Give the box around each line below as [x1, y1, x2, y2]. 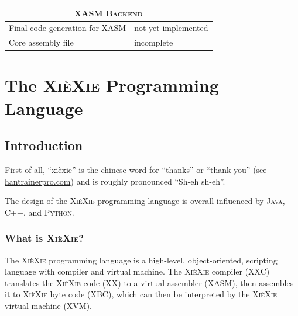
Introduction [5, 136, 83, 154]
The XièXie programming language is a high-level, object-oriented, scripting [5, 254, 278, 266]
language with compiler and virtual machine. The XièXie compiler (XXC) [5, 265, 270, 277]
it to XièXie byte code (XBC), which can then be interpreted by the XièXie [5, 288, 278, 300]
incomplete [134, 36, 173, 48]
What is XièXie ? [5, 231, 84, 245]
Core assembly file [9, 36, 74, 48]
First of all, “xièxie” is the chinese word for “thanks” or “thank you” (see [5, 164, 267, 176]
